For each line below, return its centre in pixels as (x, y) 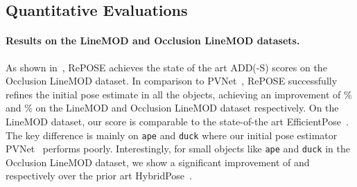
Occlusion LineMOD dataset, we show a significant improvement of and (158, 162)
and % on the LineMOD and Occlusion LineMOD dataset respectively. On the (172, 108)
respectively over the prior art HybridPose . (99, 176)
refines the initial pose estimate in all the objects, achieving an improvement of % (179, 94)
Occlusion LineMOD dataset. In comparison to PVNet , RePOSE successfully (172, 81)
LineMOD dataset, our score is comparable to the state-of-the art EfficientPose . (177, 121)
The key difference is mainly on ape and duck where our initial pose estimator (172, 135)
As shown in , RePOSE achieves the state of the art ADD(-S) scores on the (166, 67)
